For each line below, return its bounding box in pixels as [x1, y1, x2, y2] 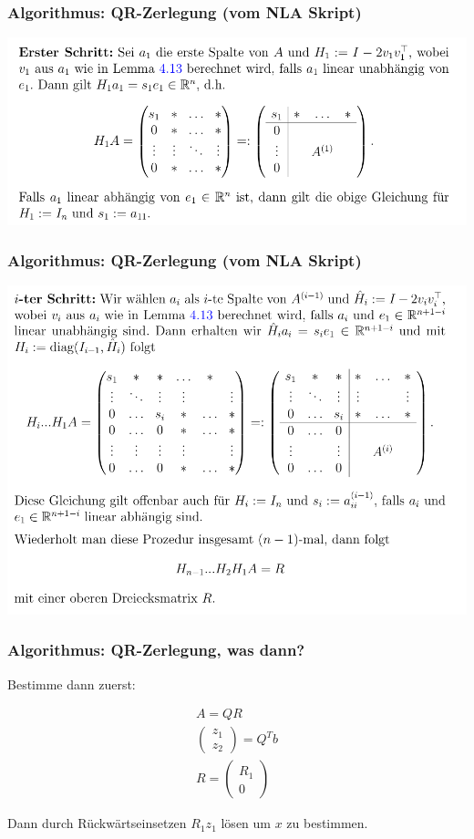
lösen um [221, 813, 271, 833]
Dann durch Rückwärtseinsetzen [7, 813, 187, 833]
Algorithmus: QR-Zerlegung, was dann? [7, 638, 305, 661]
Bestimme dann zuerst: [7, 674, 136, 693]
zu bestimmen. [286, 813, 368, 833]
